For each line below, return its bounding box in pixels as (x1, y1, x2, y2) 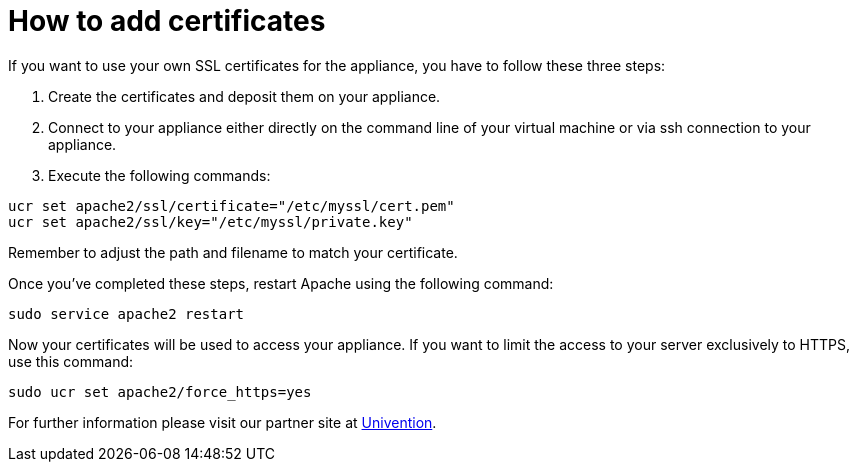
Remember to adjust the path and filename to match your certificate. (8, 243, 458, 261)
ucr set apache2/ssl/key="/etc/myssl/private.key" (8, 213, 413, 230)
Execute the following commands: (48, 166, 271, 184)
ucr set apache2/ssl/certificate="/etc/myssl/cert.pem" (8, 197, 455, 214)
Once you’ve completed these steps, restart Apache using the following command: (8, 274, 554, 292)
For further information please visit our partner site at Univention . (8, 413, 437, 431)
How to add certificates (8, 4, 326, 38)
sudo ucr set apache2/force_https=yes (8, 383, 312, 400)
